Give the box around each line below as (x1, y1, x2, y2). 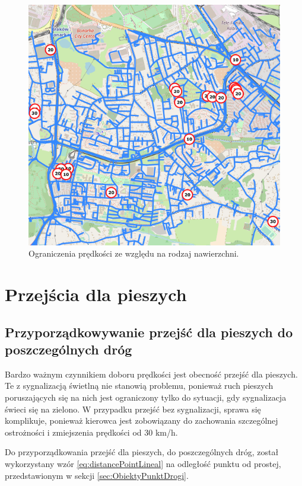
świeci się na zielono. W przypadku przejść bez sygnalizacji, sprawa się (5, 402, 261, 415)
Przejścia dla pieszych (5, 282, 187, 306)
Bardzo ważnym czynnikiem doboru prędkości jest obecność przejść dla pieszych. (5, 367, 298, 380)
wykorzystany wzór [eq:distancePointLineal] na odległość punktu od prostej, (5, 457, 281, 469)
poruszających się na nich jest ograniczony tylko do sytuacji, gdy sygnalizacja (5, 391, 287, 403)
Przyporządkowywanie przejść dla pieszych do (5, 322, 293, 341)
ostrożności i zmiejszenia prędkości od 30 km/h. (5, 426, 178, 438)
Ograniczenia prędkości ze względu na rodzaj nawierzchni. (28, 247, 239, 260)
